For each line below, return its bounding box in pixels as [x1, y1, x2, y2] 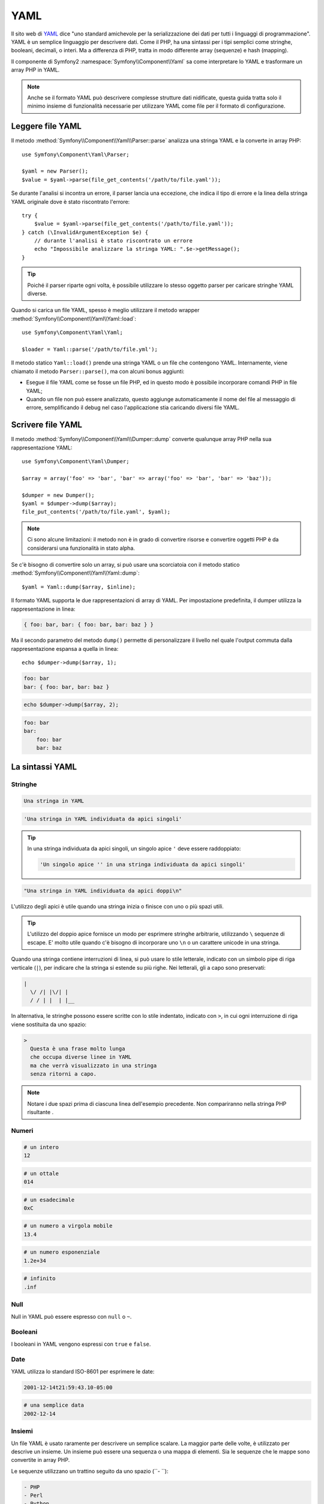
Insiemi [11, 1427, 33, 1435]
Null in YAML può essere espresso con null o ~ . [11, 1313, 132, 1320]
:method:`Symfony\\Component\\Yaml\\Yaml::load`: [11, 315, 136, 322]
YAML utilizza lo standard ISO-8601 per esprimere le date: [11, 1367, 155, 1375]
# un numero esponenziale [23, 1249, 100, 1256]
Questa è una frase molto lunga [30, 1046, 125, 1052]
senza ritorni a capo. [30, 1071, 97, 1077]
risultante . [27, 1109, 54, 1116]
